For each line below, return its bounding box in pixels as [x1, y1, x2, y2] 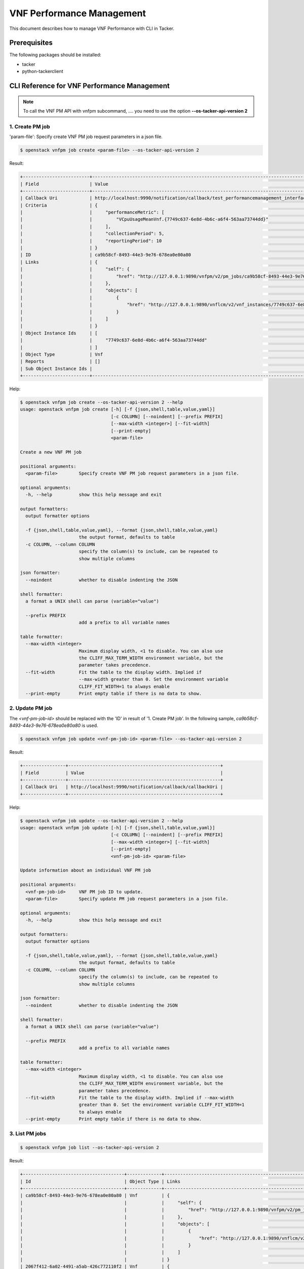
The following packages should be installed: [9, 52, 101, 58]
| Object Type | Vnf [20, 351, 103, 357]
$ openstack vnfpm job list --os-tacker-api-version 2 [20, 1145, 159, 1151]
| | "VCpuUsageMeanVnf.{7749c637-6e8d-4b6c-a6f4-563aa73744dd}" [20, 216, 269, 222]
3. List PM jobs [9, 1130, 47, 1137]
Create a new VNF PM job [20, 449, 82, 455]
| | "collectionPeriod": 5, [20, 231, 165, 237]
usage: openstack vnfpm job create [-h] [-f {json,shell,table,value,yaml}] [20, 407, 215, 412]
